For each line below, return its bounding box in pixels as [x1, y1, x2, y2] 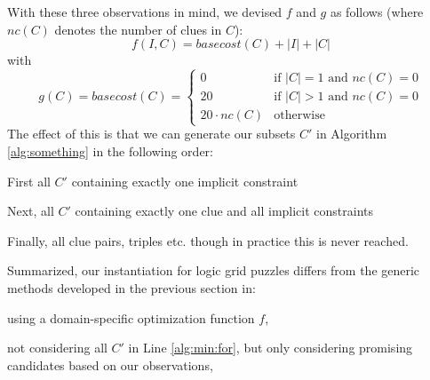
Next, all [7, 202, 54, 220]
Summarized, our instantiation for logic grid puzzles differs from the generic [7, 261, 420, 280]
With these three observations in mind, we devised [7, 3, 283, 20]
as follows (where [330, 3, 424, 20]
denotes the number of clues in [54, 20, 222, 38]
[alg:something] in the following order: [7, 141, 213, 160]
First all [7, 171, 51, 190]
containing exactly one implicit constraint [71, 171, 299, 190]
